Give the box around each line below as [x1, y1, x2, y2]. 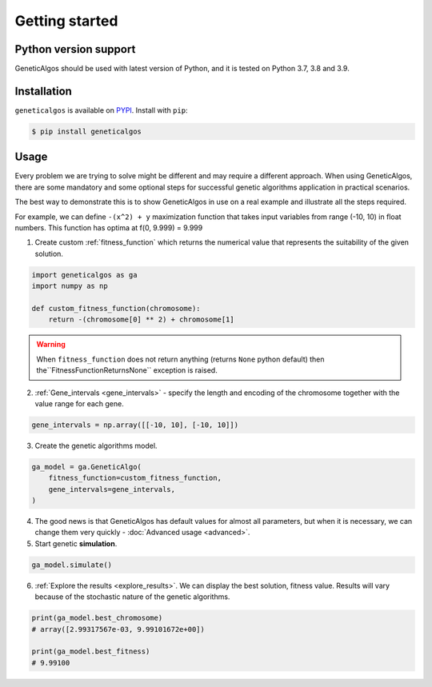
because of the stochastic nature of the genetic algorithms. [34, 592, 230, 601]
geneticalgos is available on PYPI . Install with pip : [14, 105, 188, 115]
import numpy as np [31, 282, 108, 291]
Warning [36, 340, 66, 349]
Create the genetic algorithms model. [34, 441, 158, 450]
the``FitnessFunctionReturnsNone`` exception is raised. [36, 365, 218, 375]
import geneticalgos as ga [31, 270, 138, 279]
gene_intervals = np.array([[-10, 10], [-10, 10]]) [31, 420, 239, 429]
